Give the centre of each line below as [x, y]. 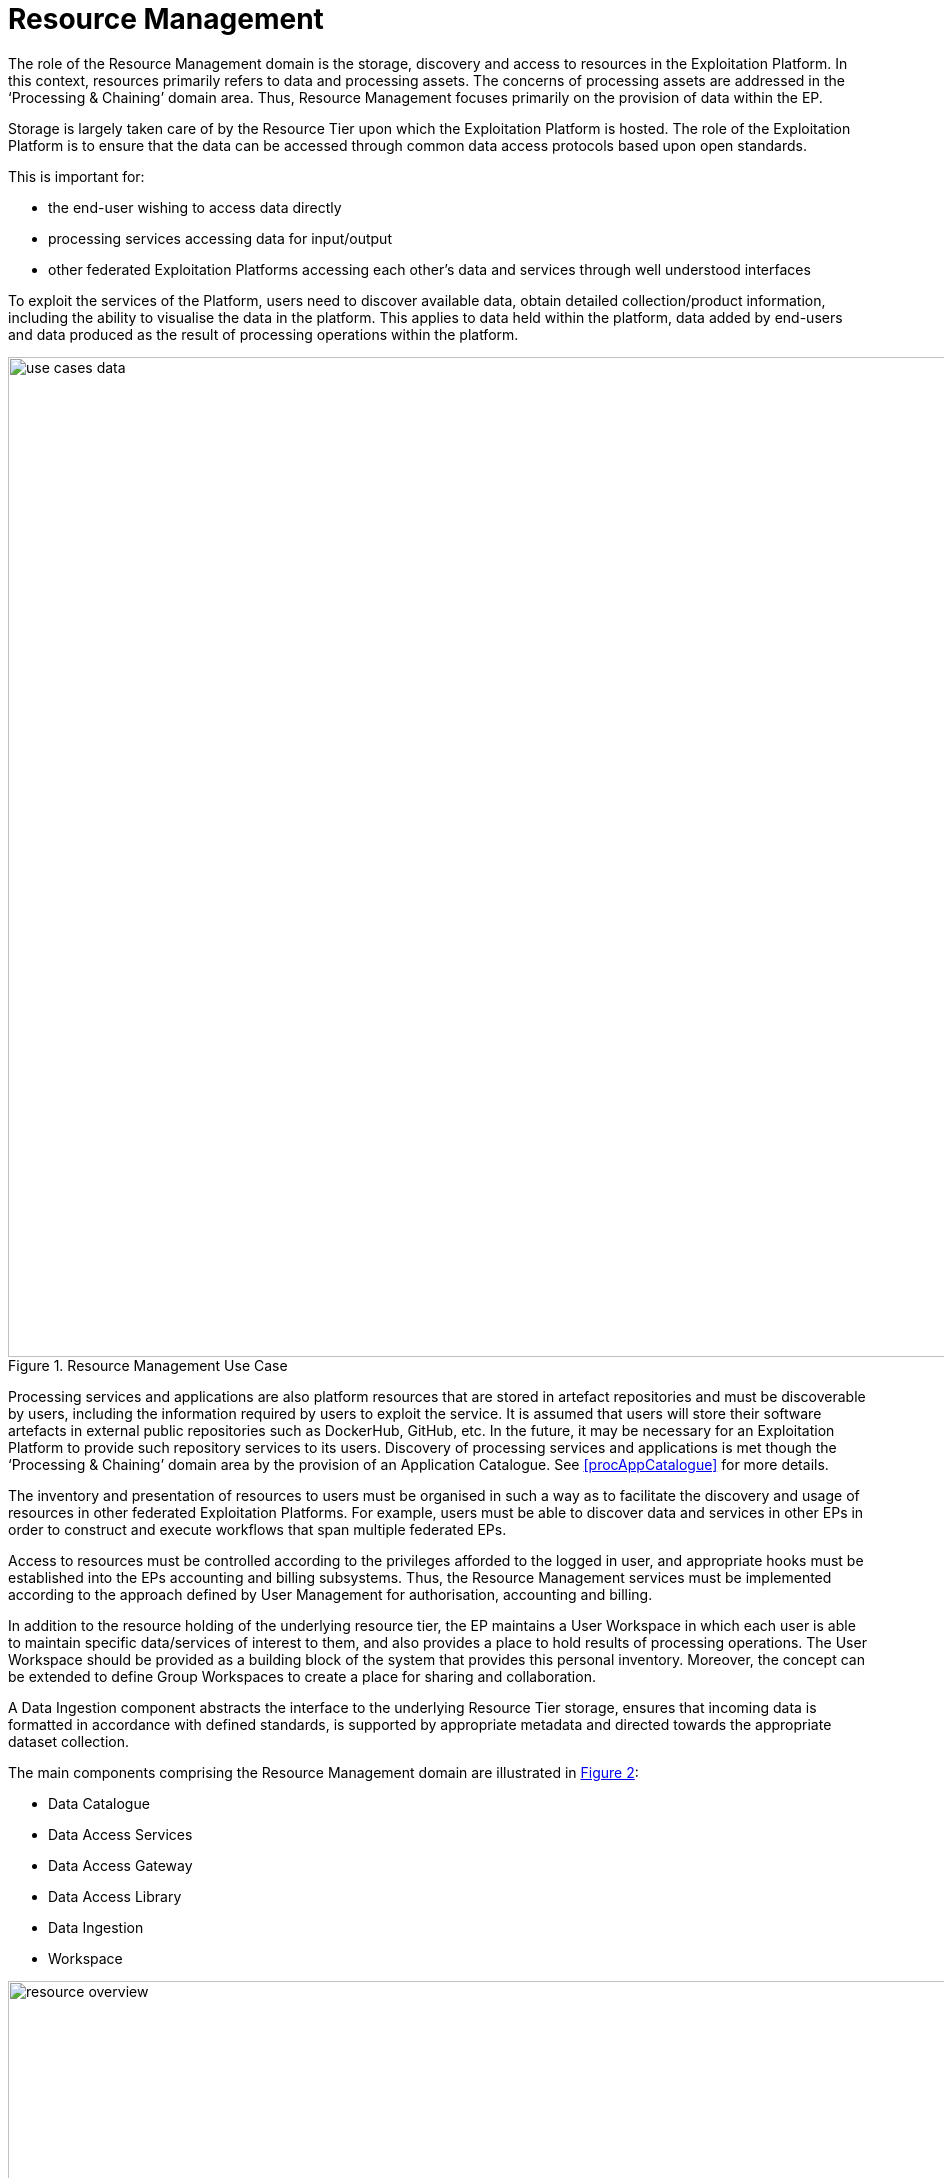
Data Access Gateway [120, 1865]
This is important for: [76, 176]
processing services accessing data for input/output [220, 238]
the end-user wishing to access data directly [195, 207]
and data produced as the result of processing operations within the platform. [263, 334]
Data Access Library [115, 1896]
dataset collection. [69, 1741]
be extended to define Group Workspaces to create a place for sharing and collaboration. [302, 1676]
